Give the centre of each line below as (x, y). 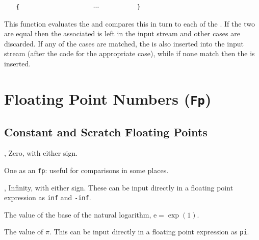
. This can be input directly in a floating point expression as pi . (149, 232)
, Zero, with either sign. (41, 153)
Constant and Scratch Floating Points (106, 131)
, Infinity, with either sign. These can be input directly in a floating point (119, 187)
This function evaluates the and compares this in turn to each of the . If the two (129, 23)
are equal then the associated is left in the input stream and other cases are (122, 33)
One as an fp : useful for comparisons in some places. (86, 170)
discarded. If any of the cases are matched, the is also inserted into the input (124, 43)
